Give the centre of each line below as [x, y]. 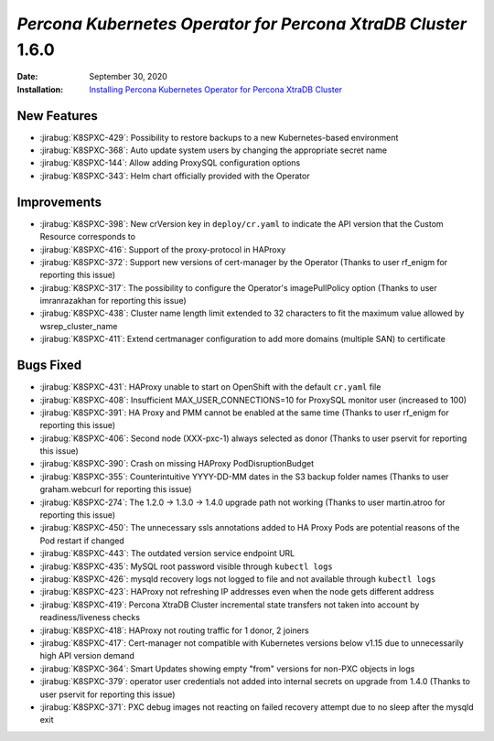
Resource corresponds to [88, 237]
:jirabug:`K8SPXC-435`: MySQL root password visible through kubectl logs [186, 566]
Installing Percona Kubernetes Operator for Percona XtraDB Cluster [216, 89]
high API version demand [87, 656]
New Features [57, 116]
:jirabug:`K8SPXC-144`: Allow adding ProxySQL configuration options [170, 163]
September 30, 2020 [129, 77]
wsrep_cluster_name [79, 326]
